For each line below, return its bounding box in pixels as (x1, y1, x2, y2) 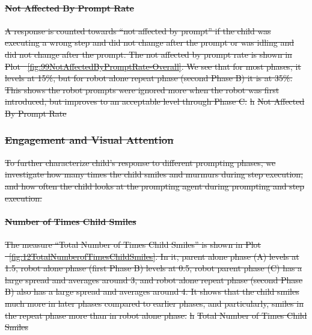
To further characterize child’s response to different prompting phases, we (5, 156, 276, 168)
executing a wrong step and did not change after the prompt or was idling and (5, 36, 294, 49)
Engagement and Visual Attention (5, 132, 174, 147)
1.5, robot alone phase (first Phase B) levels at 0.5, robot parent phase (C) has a (5, 262, 302, 274)
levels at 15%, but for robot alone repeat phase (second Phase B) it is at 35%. (5, 72, 293, 84)
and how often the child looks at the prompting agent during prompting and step (5, 179, 305, 192)
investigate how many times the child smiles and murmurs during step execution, (5, 168, 303, 180)
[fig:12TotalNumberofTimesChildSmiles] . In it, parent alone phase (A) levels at (9, 250, 299, 262)
